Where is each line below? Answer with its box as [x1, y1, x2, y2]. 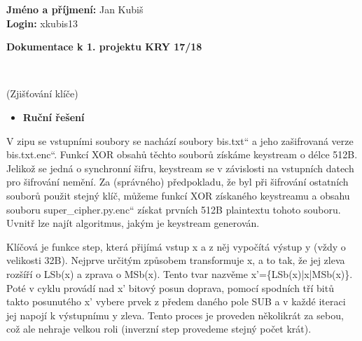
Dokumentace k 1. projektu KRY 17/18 [6, 39, 202, 54]
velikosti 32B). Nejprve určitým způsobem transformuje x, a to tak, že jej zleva [6, 253, 345, 267]
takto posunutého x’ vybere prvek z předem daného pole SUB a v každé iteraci [6, 294, 346, 309]
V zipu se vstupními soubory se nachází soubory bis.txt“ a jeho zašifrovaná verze [6, 133, 354, 148]
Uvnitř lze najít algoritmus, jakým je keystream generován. [6, 216, 260, 230]
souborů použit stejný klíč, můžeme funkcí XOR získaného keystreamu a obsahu [6, 188, 350, 202]
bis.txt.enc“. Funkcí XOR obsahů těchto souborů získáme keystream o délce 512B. [6, 147, 358, 162]
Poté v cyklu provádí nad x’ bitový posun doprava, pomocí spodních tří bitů [6, 280, 334, 295]
